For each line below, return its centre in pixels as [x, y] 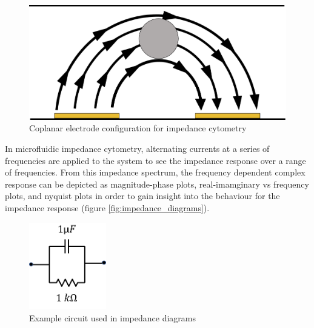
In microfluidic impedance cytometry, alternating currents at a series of [137, 148]
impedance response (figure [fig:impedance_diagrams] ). [107, 207]
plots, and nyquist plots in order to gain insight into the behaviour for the [142, 196]
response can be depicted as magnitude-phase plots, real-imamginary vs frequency [157, 184]
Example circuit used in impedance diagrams [112, 317]
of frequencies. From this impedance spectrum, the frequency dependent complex [155, 172]
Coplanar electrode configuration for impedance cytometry [138, 128]
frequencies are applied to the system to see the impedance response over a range [155, 160]
